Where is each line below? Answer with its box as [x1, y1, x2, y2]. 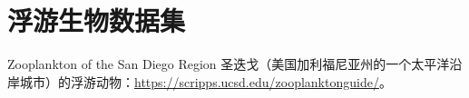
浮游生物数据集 [7, 2, 186, 39]
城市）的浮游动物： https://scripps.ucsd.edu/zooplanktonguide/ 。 [19, 72, 392, 91]
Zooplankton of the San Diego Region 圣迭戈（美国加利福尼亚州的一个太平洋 [7, 54, 450, 73]
